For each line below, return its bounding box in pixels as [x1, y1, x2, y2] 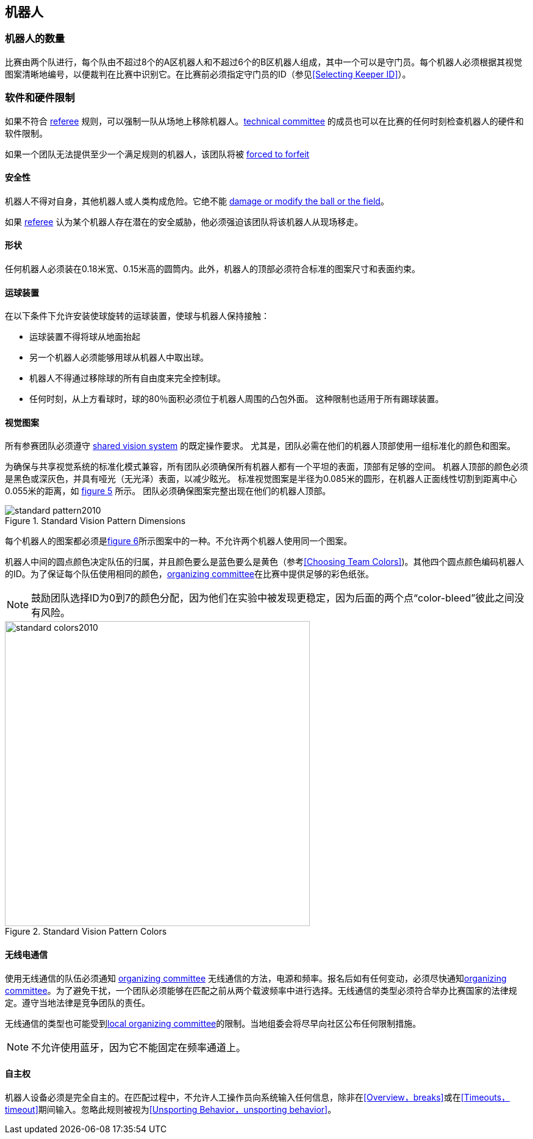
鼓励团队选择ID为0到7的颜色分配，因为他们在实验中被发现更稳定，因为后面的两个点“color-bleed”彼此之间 [31, 592, 515, 605]
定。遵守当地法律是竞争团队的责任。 [5, 997, 150, 1008]
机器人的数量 [5, 32, 65, 45]
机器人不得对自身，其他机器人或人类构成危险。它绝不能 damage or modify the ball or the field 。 [5, 195, 389, 206]
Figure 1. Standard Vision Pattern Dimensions [5, 516, 186, 526]
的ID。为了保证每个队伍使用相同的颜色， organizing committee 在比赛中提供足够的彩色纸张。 [5, 569, 374, 580]
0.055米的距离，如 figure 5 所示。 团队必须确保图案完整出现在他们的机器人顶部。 [5, 486, 331, 497]
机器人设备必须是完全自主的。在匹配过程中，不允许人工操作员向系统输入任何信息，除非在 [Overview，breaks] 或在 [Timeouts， [5, 1091, 510, 1102]
